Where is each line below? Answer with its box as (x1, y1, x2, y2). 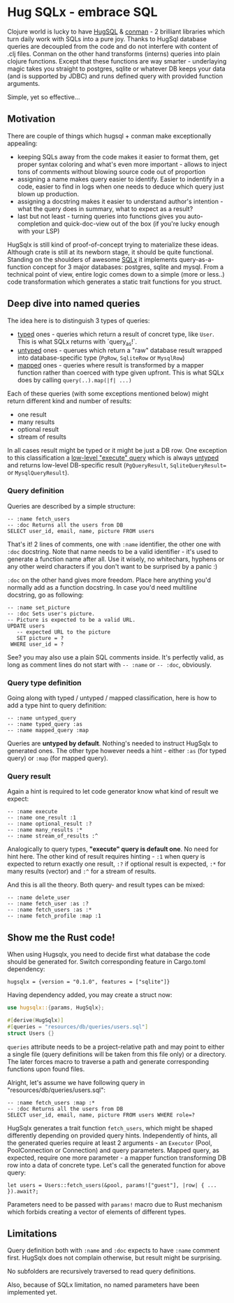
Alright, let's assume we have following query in (7, 1078, 145, 1086)
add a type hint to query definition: (7, 701, 107, 709)
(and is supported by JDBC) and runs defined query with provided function (7, 71, 224, 80)
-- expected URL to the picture (16, 628, 111, 636)
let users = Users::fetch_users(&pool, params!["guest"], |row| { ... (7, 1181, 217, 1188)
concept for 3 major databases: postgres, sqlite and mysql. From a (32, 263, 224, 271)
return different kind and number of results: (7, 397, 132, 405)
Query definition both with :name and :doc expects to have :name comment (7, 1246, 220, 1255)
